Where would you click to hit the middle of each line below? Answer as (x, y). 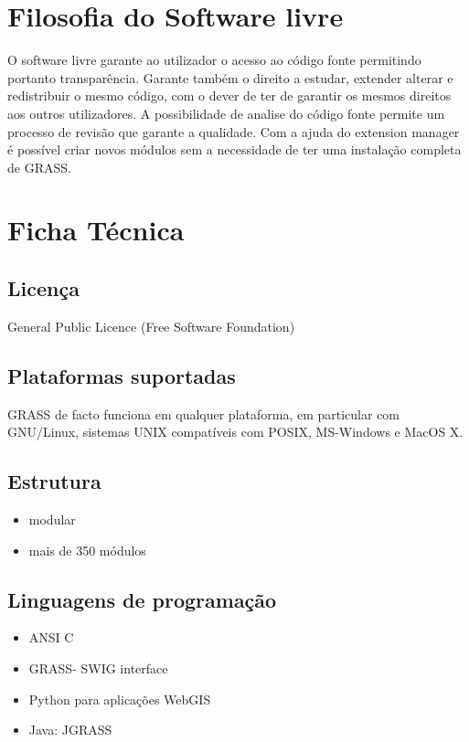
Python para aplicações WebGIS (120, 699)
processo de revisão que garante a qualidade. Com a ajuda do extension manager (234, 131)
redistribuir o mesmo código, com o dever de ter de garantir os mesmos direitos (229, 95)
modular (52, 519)
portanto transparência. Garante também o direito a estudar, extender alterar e (230, 77)
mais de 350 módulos (87, 550)
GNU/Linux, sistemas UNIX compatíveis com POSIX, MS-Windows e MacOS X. (235, 432)
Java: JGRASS (70, 730)
